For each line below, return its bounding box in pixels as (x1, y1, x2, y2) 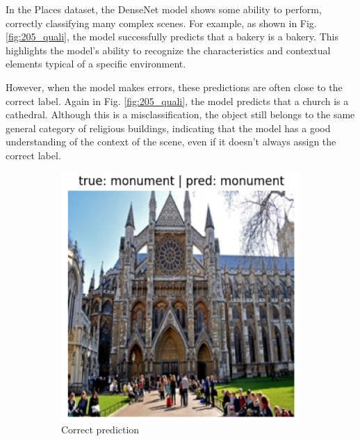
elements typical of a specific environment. (6, 56, 186, 71)
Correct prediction (61, 422, 140, 437)
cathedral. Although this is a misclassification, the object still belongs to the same (6, 107, 355, 122)
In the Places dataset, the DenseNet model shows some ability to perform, (6, 2, 322, 16)
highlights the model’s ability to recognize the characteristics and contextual (6, 42, 331, 57)
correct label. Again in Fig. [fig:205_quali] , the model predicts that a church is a (6, 93, 349, 108)
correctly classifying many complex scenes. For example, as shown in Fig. (6, 15, 317, 30)
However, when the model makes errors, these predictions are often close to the (6, 79, 343, 94)
